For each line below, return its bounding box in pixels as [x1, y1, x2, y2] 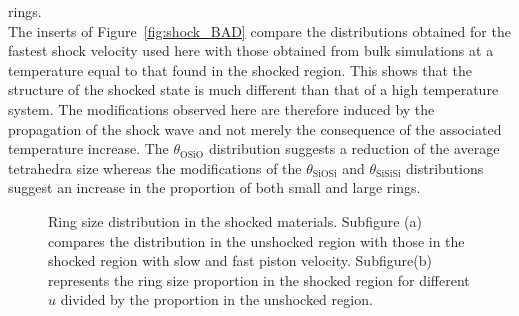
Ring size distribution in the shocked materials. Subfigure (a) [48, 210, 422, 231]
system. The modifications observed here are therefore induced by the [8, 98, 435, 119]
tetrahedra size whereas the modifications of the [8, 157, 302, 178]
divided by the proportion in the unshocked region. [60, 289, 373, 310]
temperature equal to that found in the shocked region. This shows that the [8, 59, 472, 80]
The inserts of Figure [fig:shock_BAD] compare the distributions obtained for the [8, 20, 511, 41]
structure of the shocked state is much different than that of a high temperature [8, 79, 499, 100]
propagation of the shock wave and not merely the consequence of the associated [8, 118, 502, 139]
